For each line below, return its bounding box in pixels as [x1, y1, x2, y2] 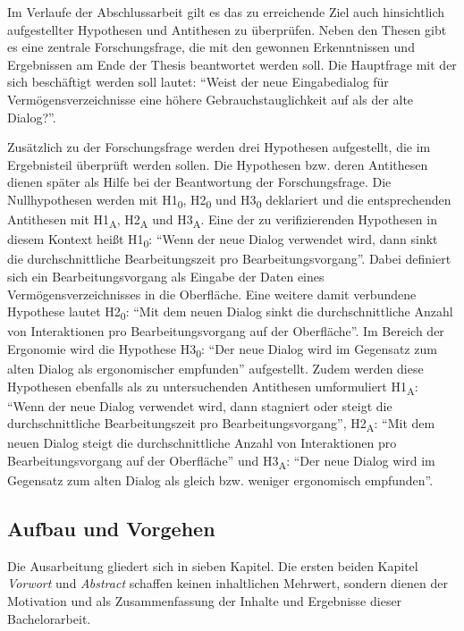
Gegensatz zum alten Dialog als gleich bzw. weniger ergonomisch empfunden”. [7, 471, 434, 490]
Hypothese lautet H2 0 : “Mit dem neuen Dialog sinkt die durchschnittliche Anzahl [7, 302, 453, 323]
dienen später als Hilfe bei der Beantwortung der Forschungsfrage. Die [7, 172, 392, 191]
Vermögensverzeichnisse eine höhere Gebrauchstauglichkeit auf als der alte [7, 89, 414, 108]
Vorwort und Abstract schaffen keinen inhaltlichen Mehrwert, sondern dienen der [7, 574, 448, 593]
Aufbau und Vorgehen [7, 515, 215, 543]
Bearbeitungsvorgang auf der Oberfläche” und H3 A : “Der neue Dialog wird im [7, 450, 435, 472]
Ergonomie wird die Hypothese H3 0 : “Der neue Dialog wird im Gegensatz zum [7, 339, 437, 360]
